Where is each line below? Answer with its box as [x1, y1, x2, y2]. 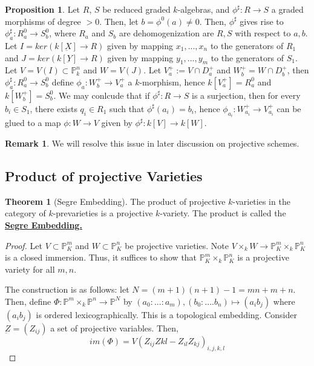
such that [110, 102, 145, 115]
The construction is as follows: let [5, 283, 129, 296]
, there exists [30, 102, 77, 115]
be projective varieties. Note [125, 239, 229, 251]
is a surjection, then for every [192, 88, 301, 101]
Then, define [5, 294, 51, 307]
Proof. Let [5, 239, 42, 251]
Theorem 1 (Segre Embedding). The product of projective [5, 195, 226, 207]
